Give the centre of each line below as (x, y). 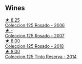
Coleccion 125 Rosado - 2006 (35, 25)
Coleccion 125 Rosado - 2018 (35, 46)
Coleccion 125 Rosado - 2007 (35, 35)
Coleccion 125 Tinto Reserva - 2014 (41, 57)
